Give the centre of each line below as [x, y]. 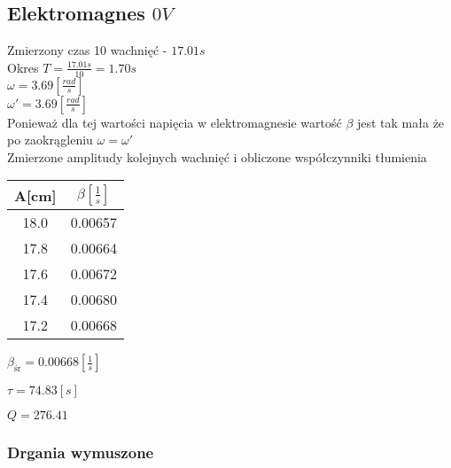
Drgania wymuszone [81, 452]
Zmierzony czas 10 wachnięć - [87, 50]
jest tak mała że [400, 122]
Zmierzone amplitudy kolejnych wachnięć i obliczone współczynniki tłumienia [217, 156]
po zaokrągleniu [50, 140]
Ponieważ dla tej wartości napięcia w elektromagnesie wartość [175, 122]
